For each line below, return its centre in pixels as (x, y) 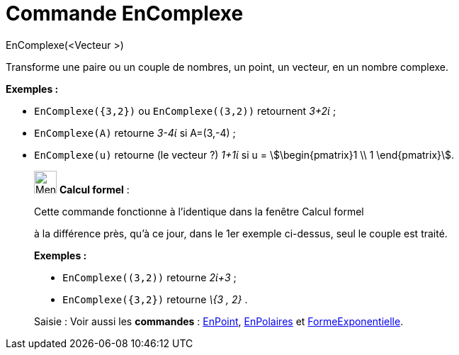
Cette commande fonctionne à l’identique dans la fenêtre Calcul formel (199, 211)
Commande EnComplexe (125, 13)
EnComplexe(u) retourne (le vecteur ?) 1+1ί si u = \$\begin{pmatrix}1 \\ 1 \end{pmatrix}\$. (244, 154)
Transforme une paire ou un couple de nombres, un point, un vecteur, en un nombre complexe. (227, 67)
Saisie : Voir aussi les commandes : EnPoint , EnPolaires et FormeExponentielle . (219, 321)
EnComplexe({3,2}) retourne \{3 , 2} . (155, 299)
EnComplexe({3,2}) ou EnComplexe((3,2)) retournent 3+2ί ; (185, 111)
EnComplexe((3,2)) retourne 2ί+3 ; (149, 277)
